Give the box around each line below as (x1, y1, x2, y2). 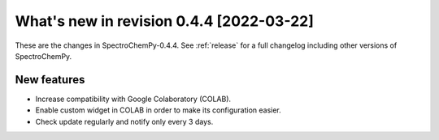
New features (15, 73, 85, 87)
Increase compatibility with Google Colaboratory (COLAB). (35, 94, 232, 104)
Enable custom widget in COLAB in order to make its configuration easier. (35, 105, 282, 115)
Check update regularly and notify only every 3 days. (35, 117, 214, 126)
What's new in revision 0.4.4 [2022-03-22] (15, 12, 315, 30)
